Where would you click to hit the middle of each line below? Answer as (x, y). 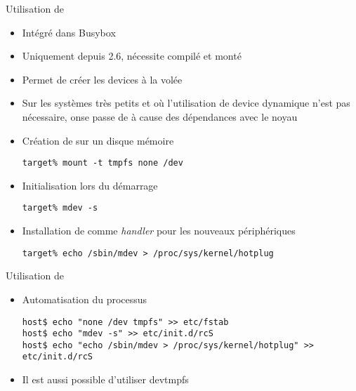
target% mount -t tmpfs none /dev (103, 163)
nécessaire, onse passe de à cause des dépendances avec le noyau (160, 116)
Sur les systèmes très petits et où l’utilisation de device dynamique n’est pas (186, 103)
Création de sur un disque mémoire (98, 140)
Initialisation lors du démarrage (90, 185)
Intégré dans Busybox (69, 32)
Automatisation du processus (85, 299)
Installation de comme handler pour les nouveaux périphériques (159, 231)
